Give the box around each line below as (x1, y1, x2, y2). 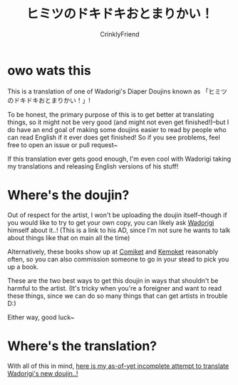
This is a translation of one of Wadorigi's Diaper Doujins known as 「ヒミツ (7, 86, 228, 96)
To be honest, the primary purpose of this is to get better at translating (7, 110, 214, 119)
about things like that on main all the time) (7, 233, 130, 242)
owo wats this (7, 62, 91, 79)
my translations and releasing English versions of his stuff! (7, 161, 179, 171)
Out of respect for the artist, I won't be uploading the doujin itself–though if (7, 211, 227, 219)
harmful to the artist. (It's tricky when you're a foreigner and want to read (7, 284, 222, 292)
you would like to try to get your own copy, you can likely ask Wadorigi (7, 218, 214, 226)
